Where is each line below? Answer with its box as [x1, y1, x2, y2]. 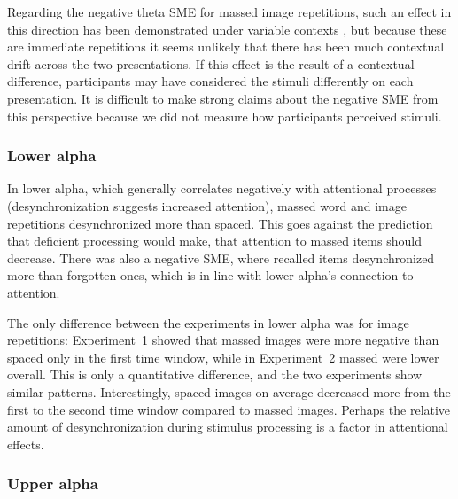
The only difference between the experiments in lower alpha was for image [7, 313, 409, 331]
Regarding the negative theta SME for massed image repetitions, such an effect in [7, 3, 452, 20]
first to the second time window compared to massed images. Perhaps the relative [7, 400, 451, 418]
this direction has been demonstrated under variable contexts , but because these [7, 19, 447, 38]
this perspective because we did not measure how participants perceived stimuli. [7, 106, 442, 125]
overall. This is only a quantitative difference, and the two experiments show [7, 365, 423, 384]
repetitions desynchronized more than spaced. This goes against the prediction [7, 214, 433, 232]
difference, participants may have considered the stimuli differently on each [7, 72, 414, 90]
